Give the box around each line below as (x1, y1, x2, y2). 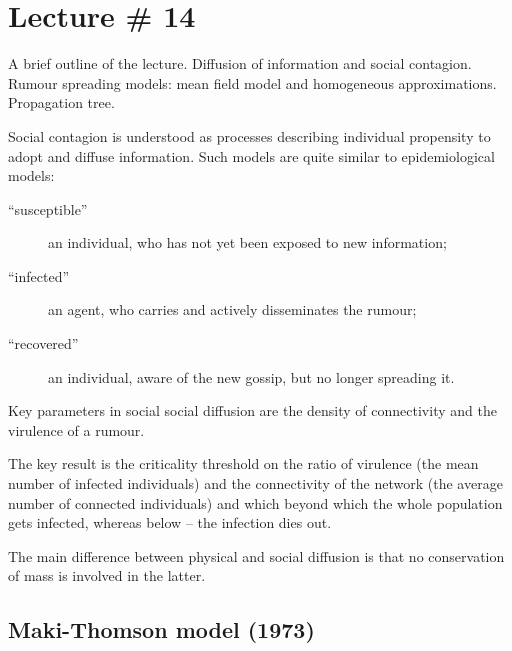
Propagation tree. (8, 92, 115, 113)
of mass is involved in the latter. (8, 565, 206, 586)
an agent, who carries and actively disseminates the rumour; (48, 299, 417, 320)
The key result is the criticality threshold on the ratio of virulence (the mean (8, 453, 479, 474)
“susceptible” (8, 198, 88, 219)
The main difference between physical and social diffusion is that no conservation (8, 545, 505, 566)
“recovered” (8, 333, 79, 354)
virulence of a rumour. (8, 419, 145, 440)
